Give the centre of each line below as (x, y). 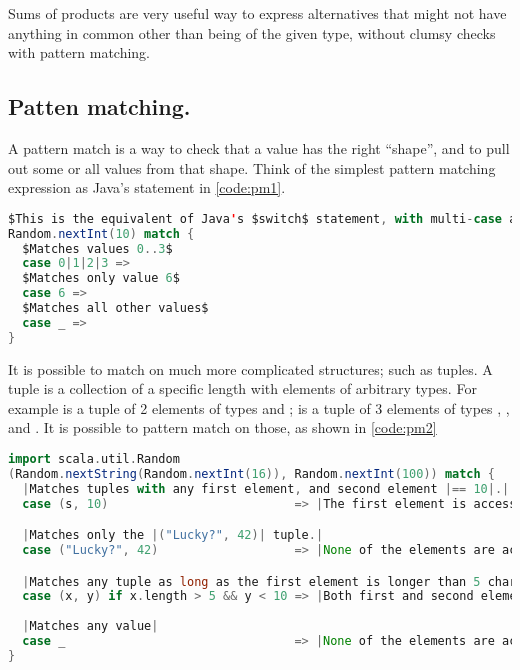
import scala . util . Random (94, 459)
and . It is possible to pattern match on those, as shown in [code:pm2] (222, 427)
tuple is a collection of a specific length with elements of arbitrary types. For (242, 388)
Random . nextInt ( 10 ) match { (101, 233)
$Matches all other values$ (115, 308)
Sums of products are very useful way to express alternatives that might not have (257, 13)
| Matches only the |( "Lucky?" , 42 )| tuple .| (173, 535)
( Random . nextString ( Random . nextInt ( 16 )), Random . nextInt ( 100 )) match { (252, 473)
